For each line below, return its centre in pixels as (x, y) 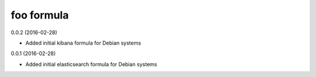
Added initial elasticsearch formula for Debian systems (91, 64)
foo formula (40, 15)
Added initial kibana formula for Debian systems (83, 43)
